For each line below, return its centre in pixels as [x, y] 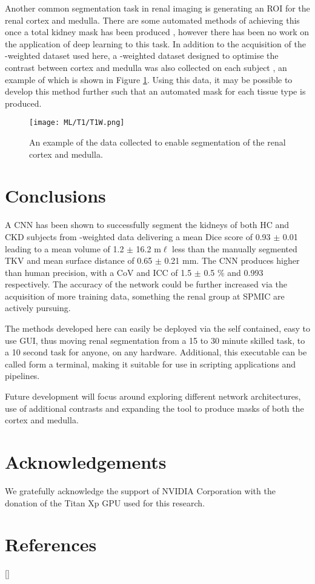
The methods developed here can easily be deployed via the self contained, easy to [157, 328]
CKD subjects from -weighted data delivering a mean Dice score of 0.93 [138, 236]
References [51, 544]
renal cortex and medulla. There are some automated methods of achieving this [152, 20]
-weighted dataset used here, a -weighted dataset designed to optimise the [142, 55]
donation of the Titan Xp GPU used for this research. [105, 502]
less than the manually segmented [235, 248]
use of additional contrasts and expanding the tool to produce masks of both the [154, 408]
